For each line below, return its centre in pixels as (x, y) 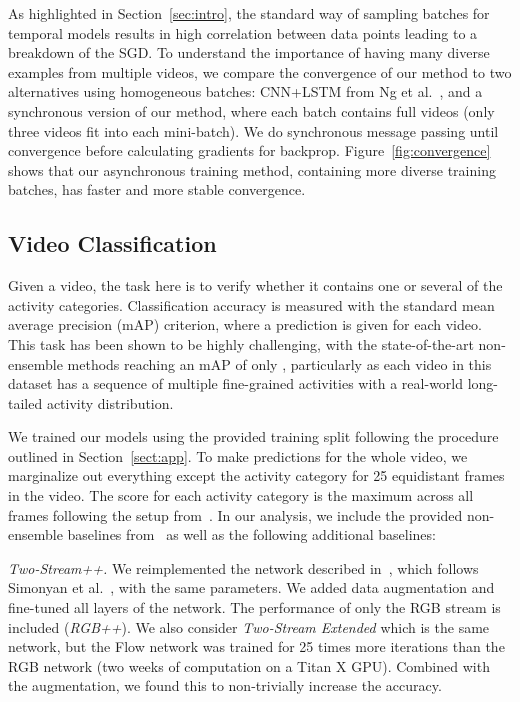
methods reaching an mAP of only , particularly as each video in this (279, 363)
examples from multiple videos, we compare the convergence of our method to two (260, 71)
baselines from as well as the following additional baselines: (251, 534)
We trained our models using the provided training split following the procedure (253, 436)
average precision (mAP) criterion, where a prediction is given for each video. (245, 324)
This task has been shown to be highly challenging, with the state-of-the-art (241, 343)
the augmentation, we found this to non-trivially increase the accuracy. (225, 685)
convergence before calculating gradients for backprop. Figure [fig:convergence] (249, 150)
